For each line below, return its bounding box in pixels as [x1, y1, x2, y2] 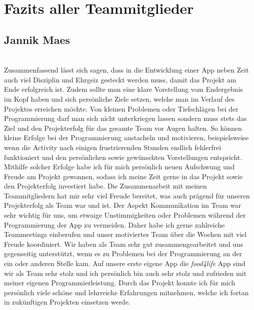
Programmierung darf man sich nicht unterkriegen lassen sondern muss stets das [4, 113, 247, 123]
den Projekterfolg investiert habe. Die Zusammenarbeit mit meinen [4, 181, 207, 191]
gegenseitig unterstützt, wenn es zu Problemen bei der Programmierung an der [4, 248, 242, 259]
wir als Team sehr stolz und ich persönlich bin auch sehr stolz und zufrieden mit [4, 268, 247, 278]
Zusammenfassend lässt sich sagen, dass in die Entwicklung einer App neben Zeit [4, 65, 249, 75]
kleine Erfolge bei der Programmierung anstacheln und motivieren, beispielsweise [4, 132, 249, 143]
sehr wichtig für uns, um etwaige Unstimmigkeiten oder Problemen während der [4, 210, 246, 220]
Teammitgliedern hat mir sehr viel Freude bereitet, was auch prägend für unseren [4, 190, 250, 200]
